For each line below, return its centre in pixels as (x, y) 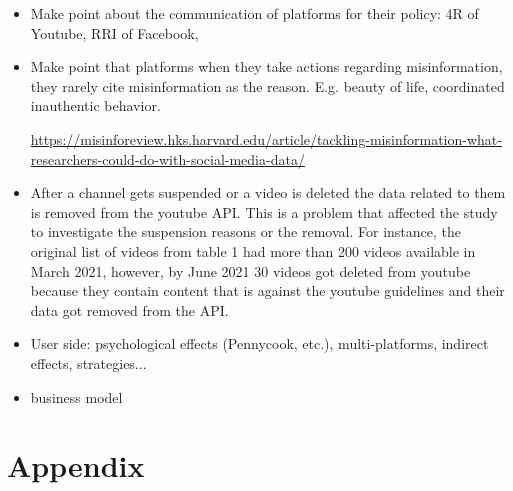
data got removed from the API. (129, 309)
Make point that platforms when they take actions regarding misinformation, (266, 66)
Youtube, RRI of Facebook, (114, 32)
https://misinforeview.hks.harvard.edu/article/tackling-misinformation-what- (266, 138)
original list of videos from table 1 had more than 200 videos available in (253, 250)
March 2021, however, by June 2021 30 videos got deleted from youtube (250, 270)
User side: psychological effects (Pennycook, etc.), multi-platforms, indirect (259, 343)
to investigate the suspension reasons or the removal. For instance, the (245, 231)
